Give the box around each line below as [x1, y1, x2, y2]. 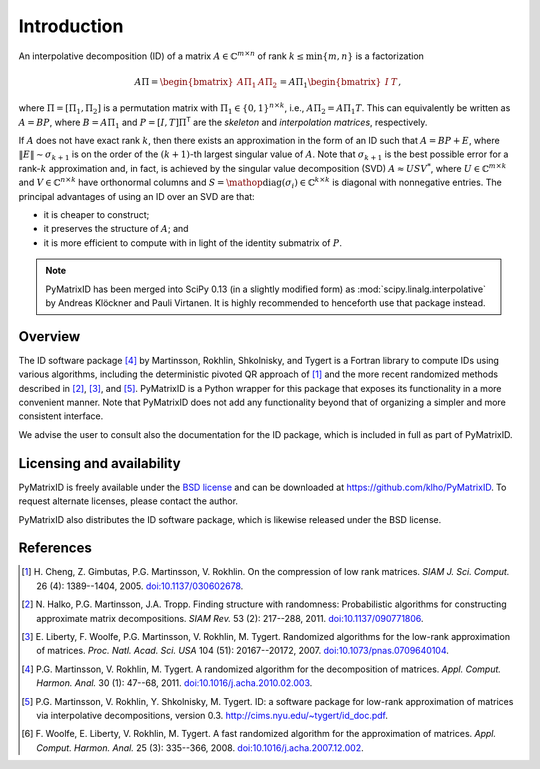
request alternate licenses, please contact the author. [18, 495, 239, 507]
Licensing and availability [18, 455, 181, 472]
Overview [18, 328, 81, 345]
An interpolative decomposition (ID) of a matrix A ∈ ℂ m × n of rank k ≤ [18, 48, 305, 62]
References [18, 540, 92, 557]
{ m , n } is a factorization [321, 50, 425, 62]
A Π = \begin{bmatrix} [134, 76, 234, 87]
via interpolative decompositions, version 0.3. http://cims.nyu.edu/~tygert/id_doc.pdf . [36, 709, 389, 721]
